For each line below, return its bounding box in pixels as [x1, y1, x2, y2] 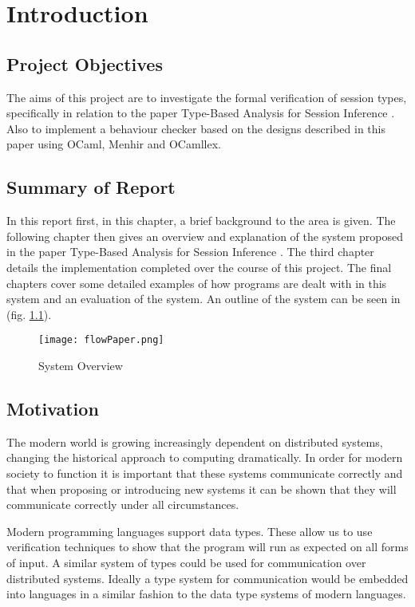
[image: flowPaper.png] [38, 334, 164, 346]
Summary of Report [6, 175, 176, 199]
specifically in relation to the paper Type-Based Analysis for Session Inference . [6, 104, 395, 121]
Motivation [6, 396, 99, 420]
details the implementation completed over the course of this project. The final [6, 258, 392, 275]
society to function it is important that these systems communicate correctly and [6, 464, 403, 481]
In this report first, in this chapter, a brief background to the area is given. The [6, 212, 396, 229]
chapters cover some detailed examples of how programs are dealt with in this [6, 274, 387, 291]
